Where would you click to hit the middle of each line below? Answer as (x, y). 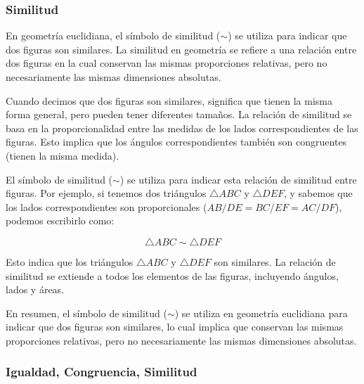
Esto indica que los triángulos (70, 261)
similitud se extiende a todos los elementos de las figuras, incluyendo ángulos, (172, 275)
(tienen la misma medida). (63, 155)
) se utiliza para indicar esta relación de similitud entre (238, 179)
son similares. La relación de (275, 261)
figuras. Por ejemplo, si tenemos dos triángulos (106, 193)
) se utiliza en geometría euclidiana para (261, 313)
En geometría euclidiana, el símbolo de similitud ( (113, 36)
